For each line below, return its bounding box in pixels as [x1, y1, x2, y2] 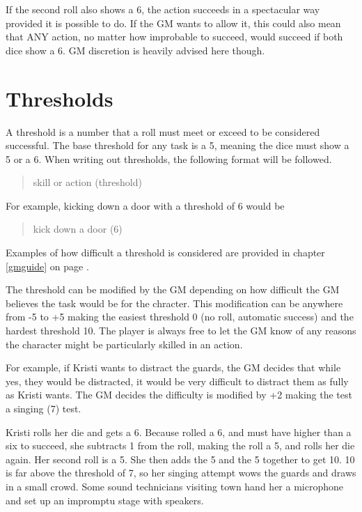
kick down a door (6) [33, 222, 123, 236]
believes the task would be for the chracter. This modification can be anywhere [6, 295, 343, 310]
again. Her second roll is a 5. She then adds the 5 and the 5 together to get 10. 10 [6, 451, 355, 466]
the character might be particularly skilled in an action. [6, 336, 243, 351]
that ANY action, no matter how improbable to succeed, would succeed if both [6, 29, 343, 44]
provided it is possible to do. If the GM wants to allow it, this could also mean [6, 15, 341, 30]
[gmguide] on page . [6, 258, 89, 273]
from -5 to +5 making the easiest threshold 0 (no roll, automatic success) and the [6, 309, 354, 324]
